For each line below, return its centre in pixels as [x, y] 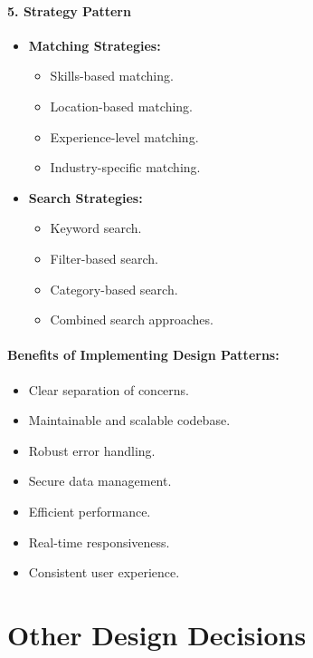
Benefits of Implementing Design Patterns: [143, 355]
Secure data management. [100, 481]
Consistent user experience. [104, 572]
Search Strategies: [85, 197]
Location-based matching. [121, 106]
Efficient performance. [90, 511]
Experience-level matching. [124, 136]
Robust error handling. [92, 450]
